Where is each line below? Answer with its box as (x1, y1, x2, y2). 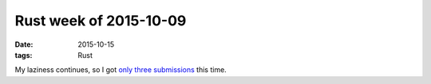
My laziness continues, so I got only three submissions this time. (14, 65, 227, 74)
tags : (14, 50, 33, 59)
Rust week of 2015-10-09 (14, 12, 187, 29)
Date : (14, 40, 34, 49)
